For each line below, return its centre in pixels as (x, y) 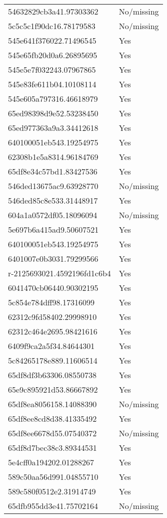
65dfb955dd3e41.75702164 (53, 506)
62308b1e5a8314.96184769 (53, 157)
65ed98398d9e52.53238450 (53, 113)
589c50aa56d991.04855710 (53, 477)
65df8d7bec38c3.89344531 (52, 448)
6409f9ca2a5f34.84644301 (51, 346)
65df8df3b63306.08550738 (52, 375)
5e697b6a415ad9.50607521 (53, 229)
